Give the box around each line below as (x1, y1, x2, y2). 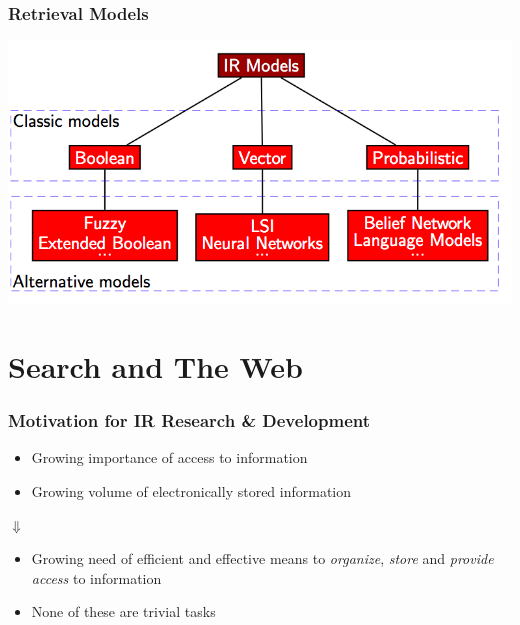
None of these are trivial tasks (31, 601, 216, 622)
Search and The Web (8, 346, 303, 387)
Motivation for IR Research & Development (8, 408, 370, 433)
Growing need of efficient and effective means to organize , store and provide (31, 548, 494, 569)
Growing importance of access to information (31, 447, 308, 468)
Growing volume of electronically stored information (31, 481, 352, 502)
